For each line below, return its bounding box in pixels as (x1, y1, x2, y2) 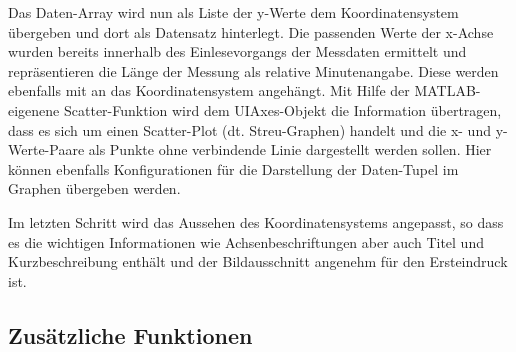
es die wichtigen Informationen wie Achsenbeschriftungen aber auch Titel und (8, 231, 484, 252)
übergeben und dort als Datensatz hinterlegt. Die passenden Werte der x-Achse (8, 21, 494, 42)
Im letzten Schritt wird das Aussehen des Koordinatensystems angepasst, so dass (8, 211, 504, 232)
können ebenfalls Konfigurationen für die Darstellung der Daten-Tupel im (8, 158, 459, 179)
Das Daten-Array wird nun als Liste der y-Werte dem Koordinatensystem (8, 2, 459, 22)
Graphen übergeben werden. (8, 178, 181, 199)
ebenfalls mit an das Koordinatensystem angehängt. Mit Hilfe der (8, 80, 410, 101)
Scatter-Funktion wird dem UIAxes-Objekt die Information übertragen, (63, 99, 502, 120)
